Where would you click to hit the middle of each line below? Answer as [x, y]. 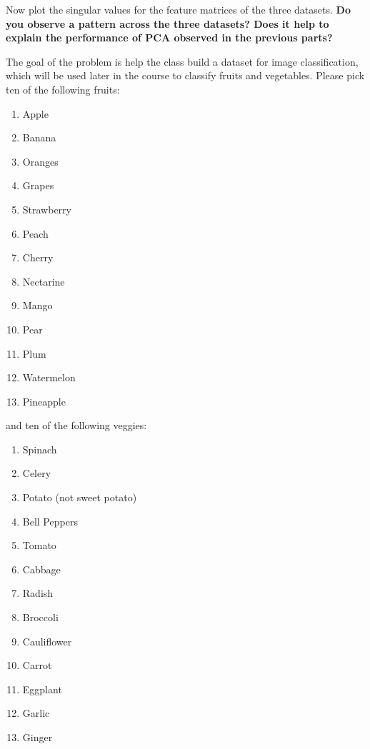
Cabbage [41, 569]
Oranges [40, 161]
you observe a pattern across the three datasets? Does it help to [167, 23]
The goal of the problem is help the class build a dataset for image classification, [182, 61]
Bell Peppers [50, 521]
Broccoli [40, 617]
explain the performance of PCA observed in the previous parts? [169, 37]
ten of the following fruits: [63, 89]
